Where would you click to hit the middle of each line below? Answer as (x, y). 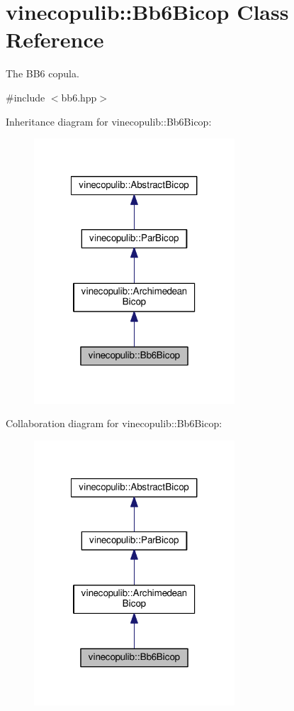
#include (26, 97)
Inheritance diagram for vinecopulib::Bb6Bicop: (109, 121)
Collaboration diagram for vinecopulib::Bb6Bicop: (114, 423)
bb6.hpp (79, 97)
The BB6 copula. (43, 73)
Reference (55, 39)
